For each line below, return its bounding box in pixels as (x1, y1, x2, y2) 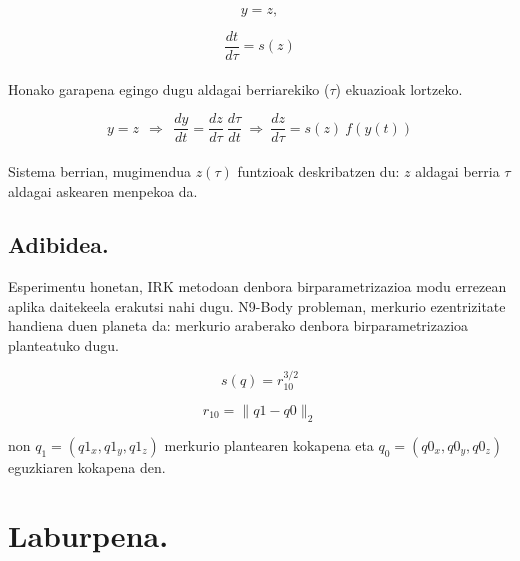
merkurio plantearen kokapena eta (164, 434, 374, 455)
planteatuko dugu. (8, 335, 119, 356)
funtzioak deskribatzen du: (237, 160, 400, 181)
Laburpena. (8, 515, 169, 556)
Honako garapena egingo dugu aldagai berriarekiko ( (8, 78, 330, 99)
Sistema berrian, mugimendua (8, 160, 191, 181)
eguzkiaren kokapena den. (8, 456, 166, 477)
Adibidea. (8, 229, 109, 260)
